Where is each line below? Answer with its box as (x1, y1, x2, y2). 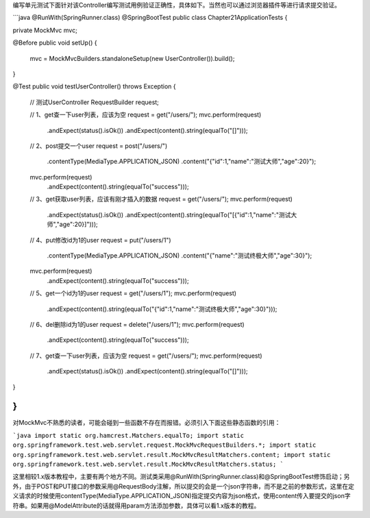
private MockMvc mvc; (12, 26, 78, 34)
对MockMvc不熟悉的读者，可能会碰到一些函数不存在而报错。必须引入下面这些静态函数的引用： (12, 419, 281, 427)
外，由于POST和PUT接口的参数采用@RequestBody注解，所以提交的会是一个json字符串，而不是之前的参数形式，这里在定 (12, 482, 354, 490)
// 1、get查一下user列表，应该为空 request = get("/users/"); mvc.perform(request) (29, 110, 262, 119)
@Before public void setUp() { (12, 38, 97, 47)
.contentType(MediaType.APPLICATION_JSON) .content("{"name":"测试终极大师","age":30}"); (47, 251, 312, 260)
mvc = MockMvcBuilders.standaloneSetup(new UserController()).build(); (29, 54, 235, 62)
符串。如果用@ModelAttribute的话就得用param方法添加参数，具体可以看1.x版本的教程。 (12, 501, 260, 510)
